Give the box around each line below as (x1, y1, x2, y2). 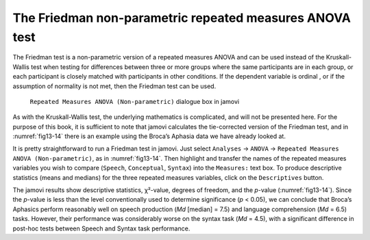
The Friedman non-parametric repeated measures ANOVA (12, 10, 351, 25)
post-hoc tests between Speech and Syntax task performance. (12, 224, 190, 232)
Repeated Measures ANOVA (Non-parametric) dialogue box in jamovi (29, 97, 240, 105)
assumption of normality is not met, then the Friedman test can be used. (12, 82, 217, 90)
